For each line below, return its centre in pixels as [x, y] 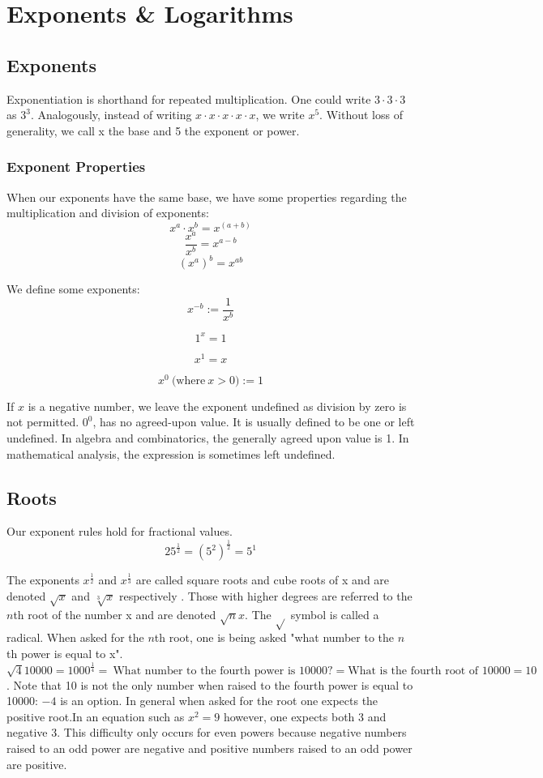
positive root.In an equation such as [96, 716]
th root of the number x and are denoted [115, 614]
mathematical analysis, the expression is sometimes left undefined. [171, 453]
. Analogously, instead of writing [111, 115]
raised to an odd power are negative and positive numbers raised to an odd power [210, 748]
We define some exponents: [73, 289]
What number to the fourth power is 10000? [223, 671]
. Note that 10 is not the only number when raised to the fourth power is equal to [210, 684]
